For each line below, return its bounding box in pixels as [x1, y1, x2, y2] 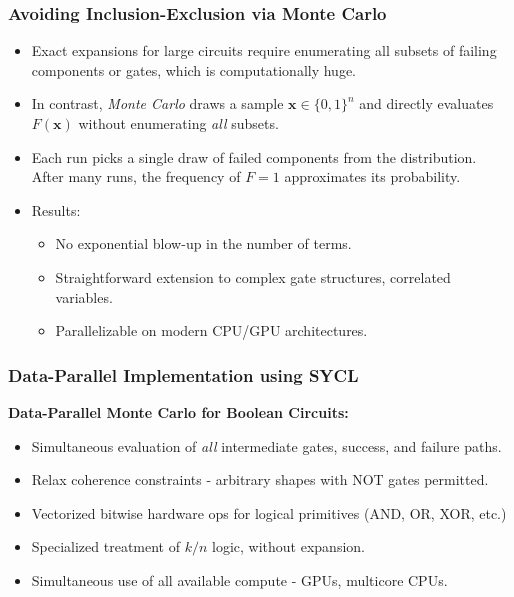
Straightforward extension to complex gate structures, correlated [55, 266, 451, 287]
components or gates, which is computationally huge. [31, 59, 357, 80]
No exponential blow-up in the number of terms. [55, 233, 352, 254]
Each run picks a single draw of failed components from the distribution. [31, 146, 477, 167]
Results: [31, 199, 81, 220]
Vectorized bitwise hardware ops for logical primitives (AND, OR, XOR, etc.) [31, 502, 507, 523]
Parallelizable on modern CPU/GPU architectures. [55, 320, 368, 341]
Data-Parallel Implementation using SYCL [8, 362, 359, 387]
